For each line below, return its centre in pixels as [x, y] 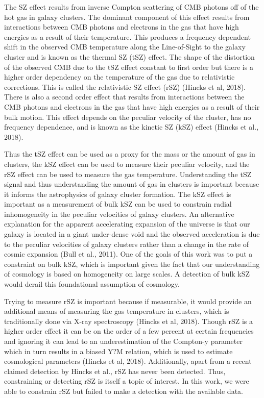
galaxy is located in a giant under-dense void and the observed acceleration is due [132, 234]
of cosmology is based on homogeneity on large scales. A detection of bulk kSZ [127, 274]
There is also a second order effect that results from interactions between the [124, 97]
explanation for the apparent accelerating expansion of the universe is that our [127, 224]
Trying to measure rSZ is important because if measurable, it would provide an [128, 301]
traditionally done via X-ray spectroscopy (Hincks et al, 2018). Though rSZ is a [128, 321]
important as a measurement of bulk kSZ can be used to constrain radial [118, 204]
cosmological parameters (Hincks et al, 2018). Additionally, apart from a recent [128, 361]
